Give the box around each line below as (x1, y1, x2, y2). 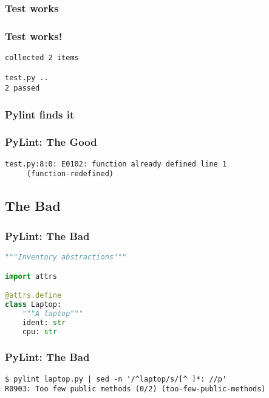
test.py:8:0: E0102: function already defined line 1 (5, 159, 227, 168)
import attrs (5, 272, 57, 281)
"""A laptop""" (22, 309, 83, 318)
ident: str (22, 318, 66, 327)
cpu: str (22, 327, 57, 336)
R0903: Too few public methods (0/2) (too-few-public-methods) (5, 385, 266, 394)
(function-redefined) (26, 170, 114, 179)
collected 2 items (5, 53, 79, 63)
